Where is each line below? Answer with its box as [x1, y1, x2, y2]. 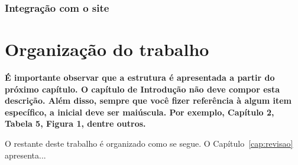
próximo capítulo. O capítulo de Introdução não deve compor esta [5, 82, 280, 95]
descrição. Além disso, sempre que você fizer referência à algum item [5, 94, 291, 107]
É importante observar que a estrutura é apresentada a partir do [5, 71, 275, 83]
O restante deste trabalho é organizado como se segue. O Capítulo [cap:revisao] [5, 137, 293, 149]
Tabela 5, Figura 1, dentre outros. [5, 117, 146, 130]
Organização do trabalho [5, 37, 209, 61]
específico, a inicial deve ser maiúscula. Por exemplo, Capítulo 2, [5, 105, 274, 118]
